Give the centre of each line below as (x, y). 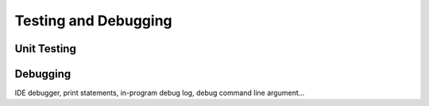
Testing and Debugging (93, 21)
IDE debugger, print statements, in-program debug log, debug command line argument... (160, 93)
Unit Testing (46, 49)
